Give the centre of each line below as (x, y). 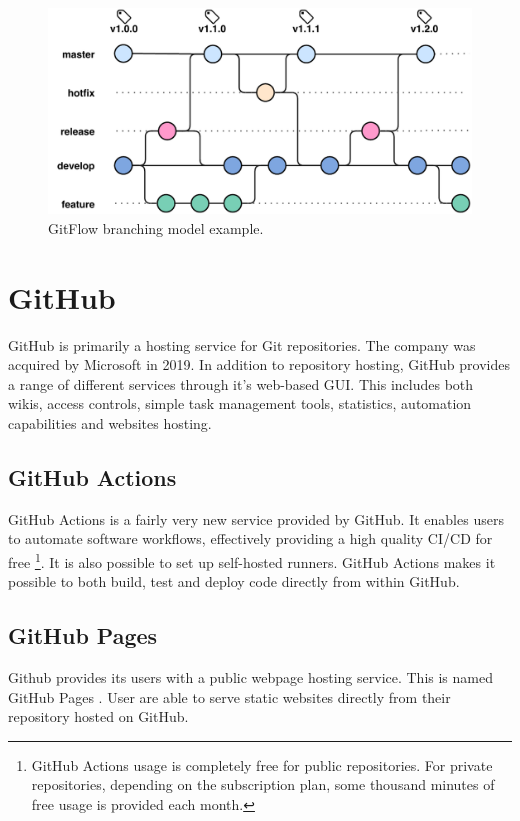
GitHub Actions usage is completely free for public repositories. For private (262, 764)
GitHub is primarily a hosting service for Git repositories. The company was (242, 344)
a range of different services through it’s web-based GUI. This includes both (241, 383)
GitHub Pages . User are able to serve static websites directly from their (229, 696)
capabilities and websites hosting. (110, 422)
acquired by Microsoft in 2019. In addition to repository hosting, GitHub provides (259, 364)
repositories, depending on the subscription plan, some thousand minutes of (263, 784)
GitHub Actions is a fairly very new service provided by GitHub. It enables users (256, 518)
